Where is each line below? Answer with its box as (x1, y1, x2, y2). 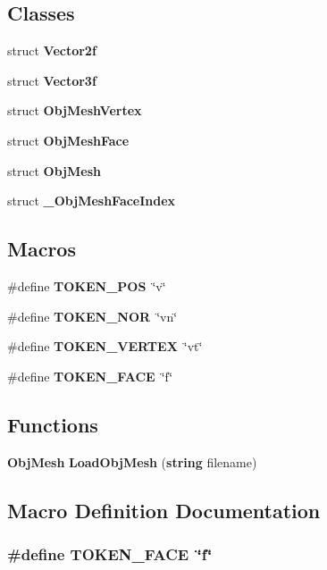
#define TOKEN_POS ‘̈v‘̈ (7, 276, 166, 295)
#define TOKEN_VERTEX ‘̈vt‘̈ (7, 337, 203, 356)
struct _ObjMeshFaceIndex (7, 191, 176, 210)
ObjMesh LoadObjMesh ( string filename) (7, 452, 257, 471)
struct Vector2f (7, 41, 96, 60)
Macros (7, 235, 76, 263)
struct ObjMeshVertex (7, 101, 142, 120)
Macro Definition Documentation (7, 496, 321, 524)
